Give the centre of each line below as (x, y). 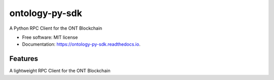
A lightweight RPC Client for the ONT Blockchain (60, 71)
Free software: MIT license (50, 37)
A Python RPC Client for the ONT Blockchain (56, 28)
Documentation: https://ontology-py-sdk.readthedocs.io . (81, 44)
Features (24, 59)
